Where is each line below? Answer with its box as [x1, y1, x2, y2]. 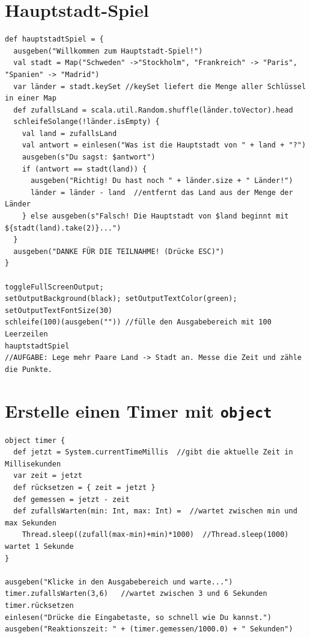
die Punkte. [5, 365, 52, 374]
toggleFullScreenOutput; [5, 282, 104, 291]
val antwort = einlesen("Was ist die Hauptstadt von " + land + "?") [22, 141, 306, 150]
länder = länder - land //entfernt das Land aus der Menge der [30, 188, 293, 197]
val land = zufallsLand [22, 129, 117, 138]
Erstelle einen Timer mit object [5, 398, 272, 423]
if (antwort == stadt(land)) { [22, 164, 147, 173]
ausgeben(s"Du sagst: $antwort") [22, 153, 156, 162]
